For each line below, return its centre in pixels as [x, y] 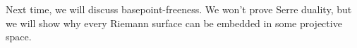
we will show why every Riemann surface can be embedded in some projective [174, 23]
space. [19, 37]
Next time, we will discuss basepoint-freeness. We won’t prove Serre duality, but [179, 9]
